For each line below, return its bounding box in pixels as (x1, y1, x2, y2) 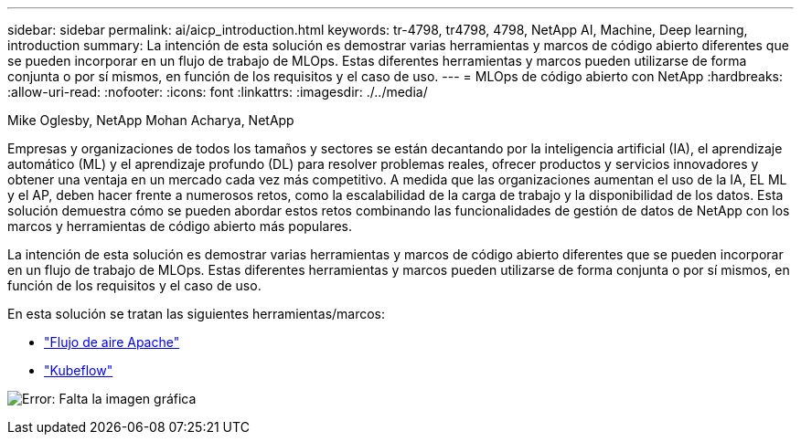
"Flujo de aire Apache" (44, 334, 180, 350)
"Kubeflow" (44, 363, 113, 378)
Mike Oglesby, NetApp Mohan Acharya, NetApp (7, 112, 294, 128)
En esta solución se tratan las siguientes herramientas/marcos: (7, 306, 386, 321)
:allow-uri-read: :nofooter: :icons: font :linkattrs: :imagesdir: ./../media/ (7, 84, 428, 100)
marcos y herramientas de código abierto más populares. (7, 218, 353, 234)
